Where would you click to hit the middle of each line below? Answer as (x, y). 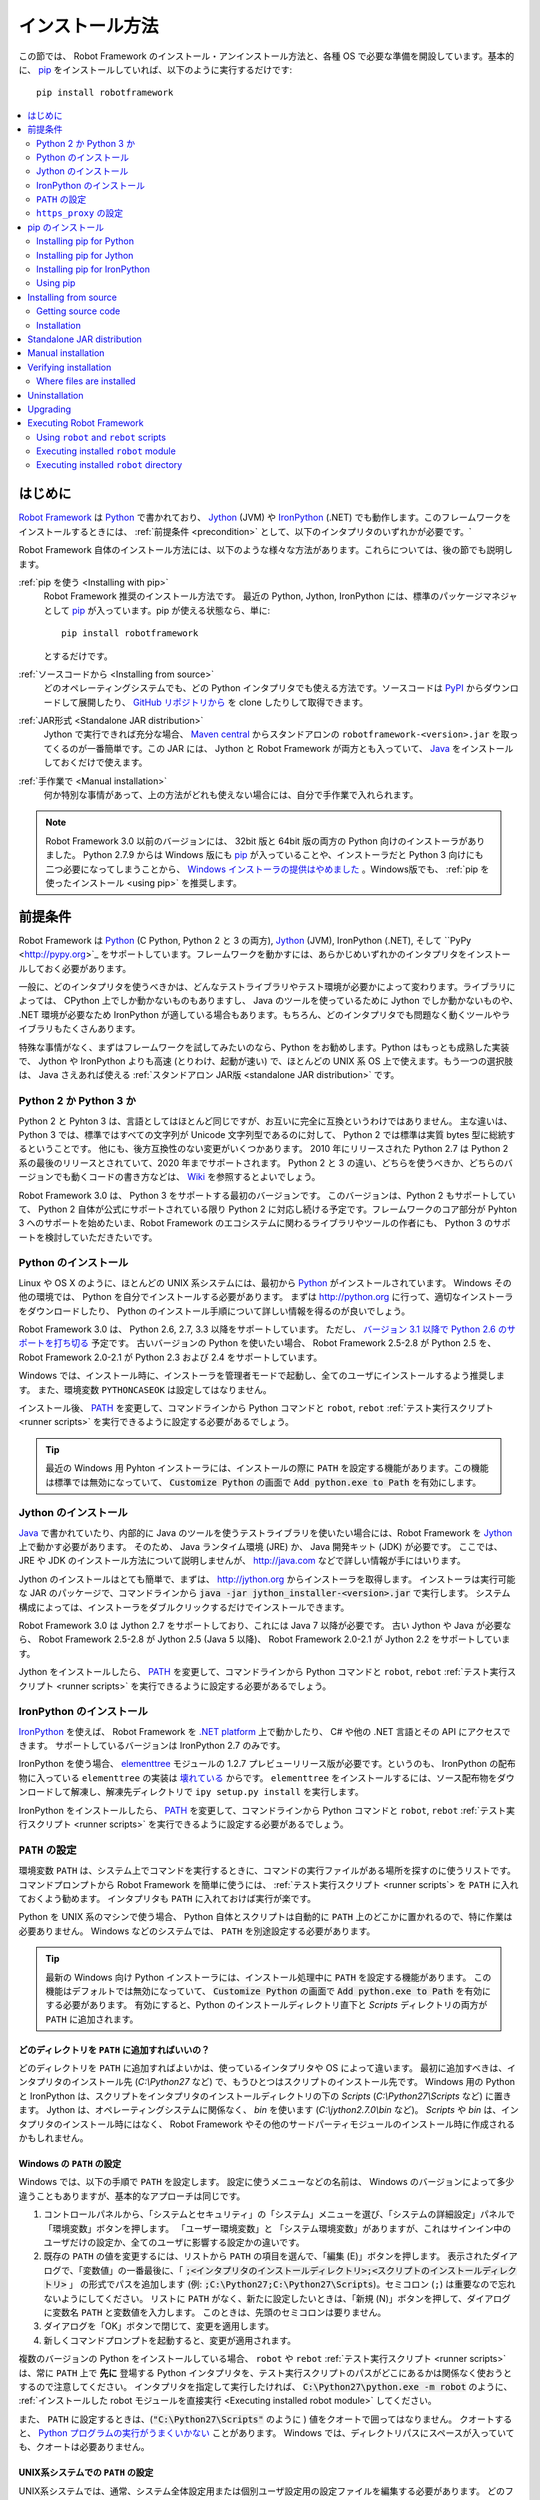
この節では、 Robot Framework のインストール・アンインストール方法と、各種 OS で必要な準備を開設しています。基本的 (266, 56)
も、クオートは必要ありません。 (84, 2447)
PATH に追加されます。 (92, 2019)
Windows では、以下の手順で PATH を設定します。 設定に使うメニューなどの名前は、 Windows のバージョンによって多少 (266, 2182)
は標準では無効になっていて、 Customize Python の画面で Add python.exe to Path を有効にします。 (263, 1482)
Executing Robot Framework (85, 423)
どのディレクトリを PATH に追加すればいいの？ (114, 2049)
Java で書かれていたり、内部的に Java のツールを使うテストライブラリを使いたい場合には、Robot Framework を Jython (265, 1532)
